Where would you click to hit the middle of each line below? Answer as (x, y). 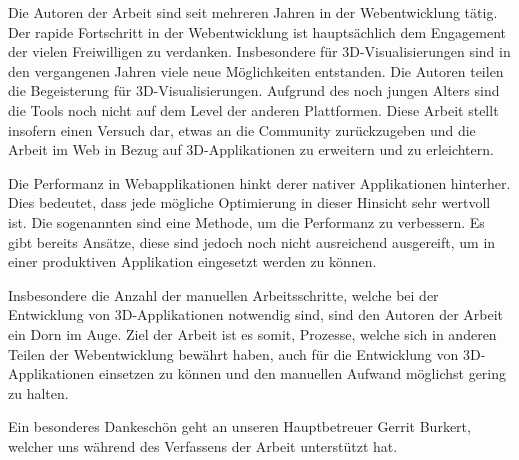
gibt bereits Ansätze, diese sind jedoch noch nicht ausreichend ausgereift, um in (252, 241)
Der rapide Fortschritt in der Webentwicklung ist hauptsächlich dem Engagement (257, 31)
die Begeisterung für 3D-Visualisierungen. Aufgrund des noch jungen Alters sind (254, 90)
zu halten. (38, 392)
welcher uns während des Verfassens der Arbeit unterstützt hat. (203, 445)
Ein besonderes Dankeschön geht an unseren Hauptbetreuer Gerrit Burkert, (239, 426)
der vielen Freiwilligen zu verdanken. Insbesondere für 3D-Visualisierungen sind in (259, 51)
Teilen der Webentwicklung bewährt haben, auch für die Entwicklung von (233, 353)
